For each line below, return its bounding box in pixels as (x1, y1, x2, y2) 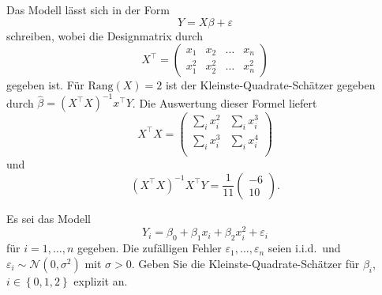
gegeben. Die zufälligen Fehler (77, 240, 222, 256)
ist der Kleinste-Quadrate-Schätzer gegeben (165, 77, 376, 93)
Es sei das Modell (6, 210, 91, 226)
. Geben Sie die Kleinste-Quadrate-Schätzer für (131, 255, 360, 271)
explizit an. (73, 272, 128, 289)
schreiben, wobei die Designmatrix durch (6, 27, 203, 43)
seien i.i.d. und (268, 240, 341, 256)
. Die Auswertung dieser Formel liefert (132, 94, 317, 111)
